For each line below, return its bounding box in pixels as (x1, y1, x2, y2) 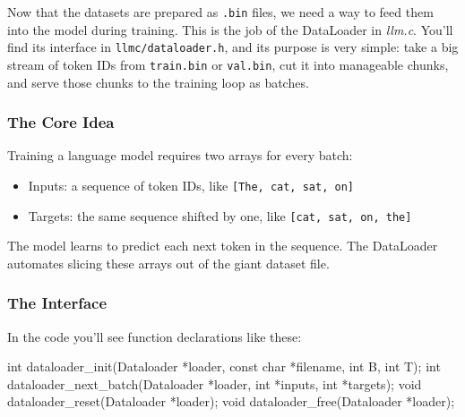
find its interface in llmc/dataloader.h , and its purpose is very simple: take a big (7, 38, 459, 56)
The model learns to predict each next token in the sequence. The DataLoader (7, 236, 438, 255)
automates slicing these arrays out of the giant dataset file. (7, 253, 330, 272)
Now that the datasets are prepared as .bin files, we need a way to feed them (7, 3, 434, 21)
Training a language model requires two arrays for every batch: (7, 146, 353, 165)
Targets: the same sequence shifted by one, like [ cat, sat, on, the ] (28, 206, 412, 225)
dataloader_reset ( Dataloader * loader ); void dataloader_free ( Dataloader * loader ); (7, 392, 455, 411)
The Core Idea (7, 111, 115, 133)
